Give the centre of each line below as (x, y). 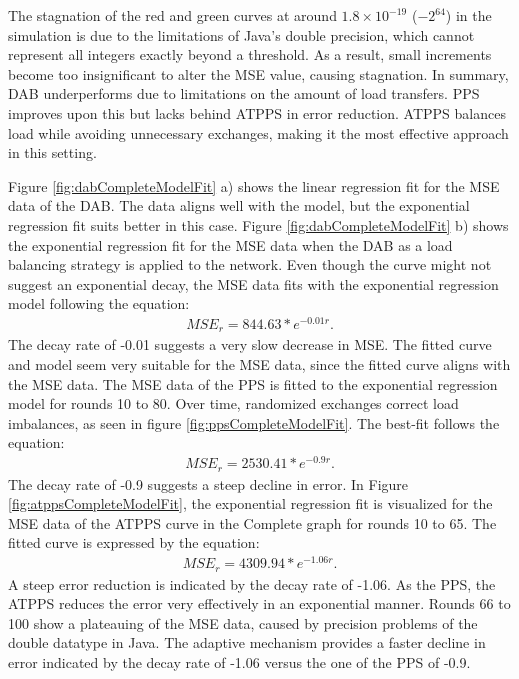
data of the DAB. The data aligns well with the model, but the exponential (239, 205)
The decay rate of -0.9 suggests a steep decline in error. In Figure (208, 483)
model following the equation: (99, 303)
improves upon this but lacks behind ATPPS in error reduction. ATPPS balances (257, 112)
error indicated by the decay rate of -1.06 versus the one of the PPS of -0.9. (239, 661)
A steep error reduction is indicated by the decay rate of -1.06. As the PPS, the (252, 583)
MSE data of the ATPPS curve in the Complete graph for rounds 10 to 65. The (252, 522)
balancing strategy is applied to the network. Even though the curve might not (250, 264)
